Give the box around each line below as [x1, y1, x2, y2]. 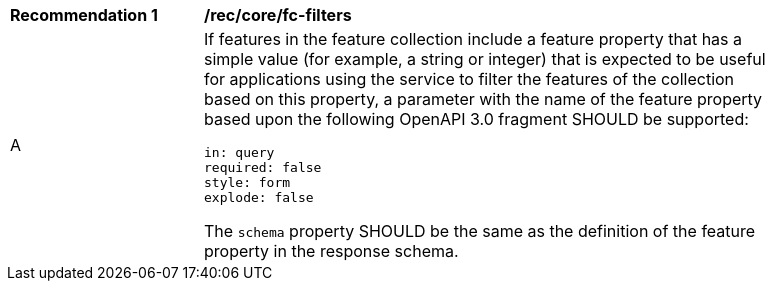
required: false [204, 160, 322, 175]
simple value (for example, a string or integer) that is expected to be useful [204, 49, 766, 69]
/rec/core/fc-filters [204, 5, 352, 25]
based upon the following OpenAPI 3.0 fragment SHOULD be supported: [204, 109, 749, 129]
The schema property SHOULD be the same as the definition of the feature [204, 221, 756, 241]
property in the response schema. [204, 241, 459, 261]
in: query [204, 145, 275, 160]
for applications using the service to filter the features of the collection [204, 69, 735, 89]
